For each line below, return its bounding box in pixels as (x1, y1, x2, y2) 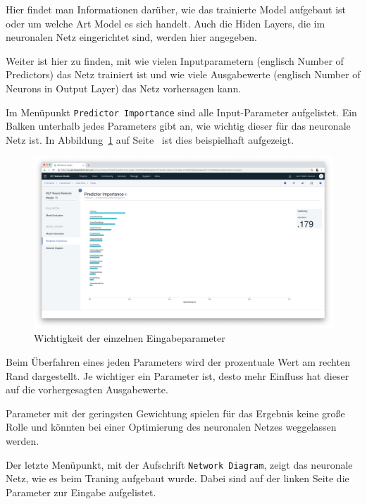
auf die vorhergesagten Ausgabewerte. (6, 382, 168, 397)
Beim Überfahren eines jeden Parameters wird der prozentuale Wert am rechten (6, 355, 350, 369)
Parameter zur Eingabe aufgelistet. (6, 484, 156, 499)
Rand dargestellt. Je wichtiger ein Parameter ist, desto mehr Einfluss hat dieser (6, 368, 349, 383)
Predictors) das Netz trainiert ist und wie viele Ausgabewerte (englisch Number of (6, 67, 361, 82)
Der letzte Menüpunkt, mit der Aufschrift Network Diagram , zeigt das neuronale (6, 457, 353, 472)
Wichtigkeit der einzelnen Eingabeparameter (34, 331, 225, 345)
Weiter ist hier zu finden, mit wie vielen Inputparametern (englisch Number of (6, 53, 344, 68)
